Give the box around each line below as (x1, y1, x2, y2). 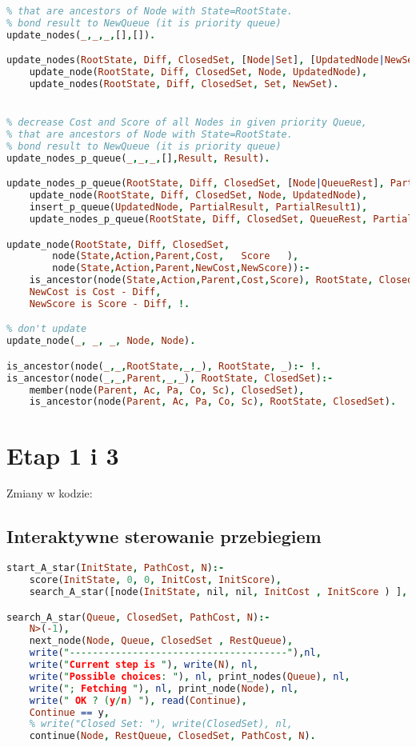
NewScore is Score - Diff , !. (29, 298, 190, 310)
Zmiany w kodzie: (6, 485, 93, 501)
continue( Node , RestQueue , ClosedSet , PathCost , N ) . (29, 730, 316, 742)
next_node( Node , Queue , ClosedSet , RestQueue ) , (29, 635, 294, 647)
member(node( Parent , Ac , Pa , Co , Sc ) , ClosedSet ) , (29, 384, 305, 396)
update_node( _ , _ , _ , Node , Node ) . (6, 335, 196, 347)
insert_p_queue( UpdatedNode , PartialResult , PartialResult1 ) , (29, 202, 368, 214)
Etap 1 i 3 (6, 438, 119, 471)
